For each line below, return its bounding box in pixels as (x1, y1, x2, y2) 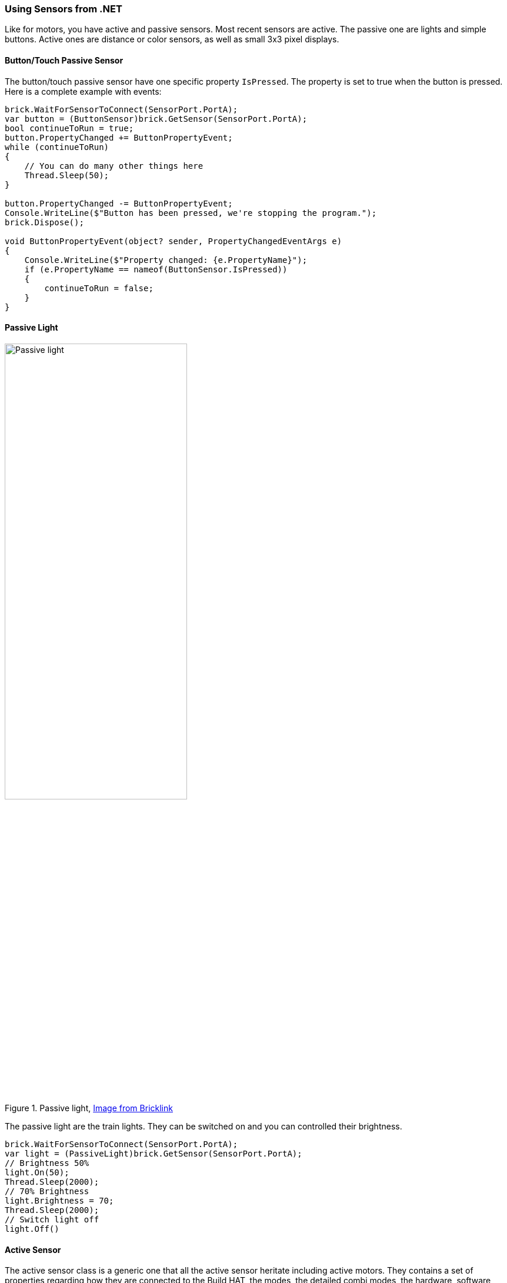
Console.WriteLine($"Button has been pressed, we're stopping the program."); (5, 208, 377, 218)
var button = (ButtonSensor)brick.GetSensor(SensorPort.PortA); (5, 114, 308, 124)
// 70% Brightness (5, 1187, 89, 1196)
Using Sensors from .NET (5, 3, 122, 15)
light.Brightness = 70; (5, 1196, 114, 1205)
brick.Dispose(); (5, 217, 84, 227)
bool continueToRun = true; (5, 123, 134, 133)
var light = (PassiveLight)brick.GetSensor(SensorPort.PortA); (5, 1149, 302, 1158)
